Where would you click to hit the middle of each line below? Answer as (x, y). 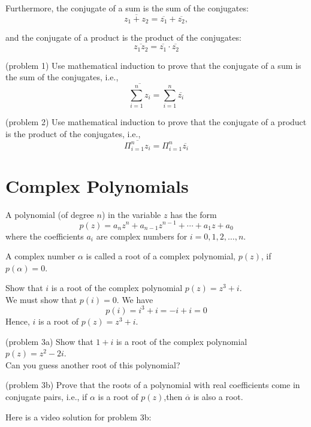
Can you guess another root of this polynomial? (93, 364)
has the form (194, 214)
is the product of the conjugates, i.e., (73, 133)
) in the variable (131, 214)
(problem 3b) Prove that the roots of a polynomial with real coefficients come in (153, 385)
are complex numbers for (142, 236)
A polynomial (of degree (50, 214)
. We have (135, 299)
